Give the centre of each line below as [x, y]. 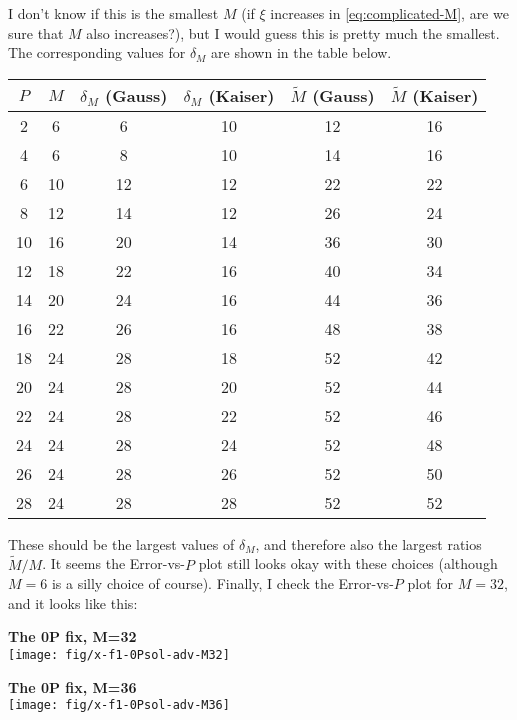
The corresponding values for [97, 52]
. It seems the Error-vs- [114, 563]
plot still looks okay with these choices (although [348, 563]
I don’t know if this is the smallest [113, 13]
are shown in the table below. [301, 52]
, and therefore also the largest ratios [368, 543]
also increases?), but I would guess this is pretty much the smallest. [293, 32]
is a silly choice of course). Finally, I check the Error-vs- [222, 583]
